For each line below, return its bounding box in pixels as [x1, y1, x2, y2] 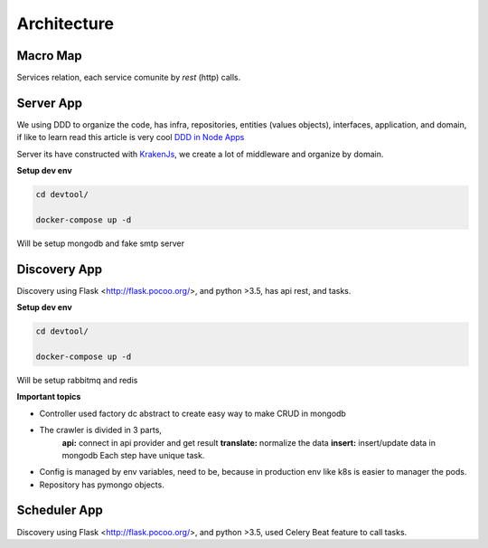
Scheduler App [16, 503, 103, 518]
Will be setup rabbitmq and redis [16, 374, 138, 385]
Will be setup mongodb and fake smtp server [16, 238, 185, 249]
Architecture [16, 14, 115, 33]
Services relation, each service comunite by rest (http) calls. [16, 72, 241, 83]
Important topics [16, 392, 81, 402]
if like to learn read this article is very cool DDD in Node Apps [16, 132, 245, 143]
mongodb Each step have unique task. [61, 449, 205, 460]
